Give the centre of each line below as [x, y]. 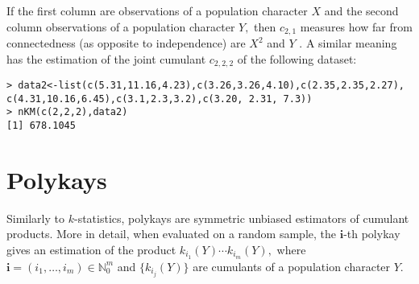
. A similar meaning [348, 43]
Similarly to [36, 218]
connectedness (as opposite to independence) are [126, 43]
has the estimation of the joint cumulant [106, 58]
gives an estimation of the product [91, 250]
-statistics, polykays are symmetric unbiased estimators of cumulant [241, 218]
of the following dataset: [297, 58]
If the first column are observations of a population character [157, 10]
